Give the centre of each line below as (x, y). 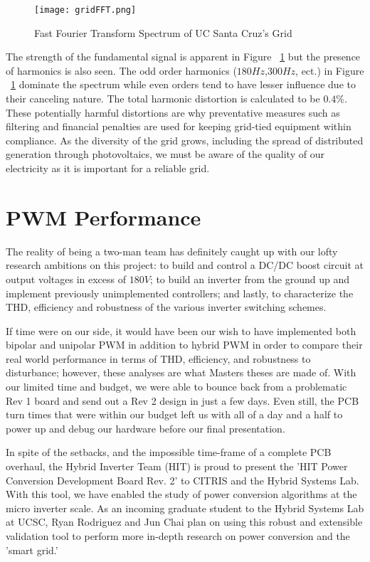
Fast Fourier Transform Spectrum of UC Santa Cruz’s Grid (163, 32)
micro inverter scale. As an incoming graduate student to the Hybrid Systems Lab (185, 508)
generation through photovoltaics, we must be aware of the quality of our (165, 154)
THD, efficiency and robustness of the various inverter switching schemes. (166, 307)
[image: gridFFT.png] (85, 10)
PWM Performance (104, 217)
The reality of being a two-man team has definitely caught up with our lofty (172, 251)
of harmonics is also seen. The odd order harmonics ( (121, 70)
